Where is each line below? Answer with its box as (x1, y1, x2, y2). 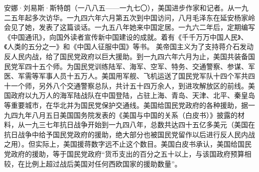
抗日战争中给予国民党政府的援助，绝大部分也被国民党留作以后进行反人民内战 (4, 129, 255, 139)
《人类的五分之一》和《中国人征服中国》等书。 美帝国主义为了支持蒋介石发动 (4, 41, 254, 52)
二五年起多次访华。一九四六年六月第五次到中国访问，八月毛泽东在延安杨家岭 (4, 12, 255, 22)
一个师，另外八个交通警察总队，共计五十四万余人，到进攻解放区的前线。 (10, 80, 248, 90)
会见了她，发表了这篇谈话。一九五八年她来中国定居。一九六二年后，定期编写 (4, 22, 255, 32)
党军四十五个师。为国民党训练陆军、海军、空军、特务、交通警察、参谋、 (10, 61, 248, 71)
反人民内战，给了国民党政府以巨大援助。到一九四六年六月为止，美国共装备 (4, 51, 248, 61)
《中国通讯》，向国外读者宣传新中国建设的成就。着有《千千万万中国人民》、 (4, 31, 248, 42)
